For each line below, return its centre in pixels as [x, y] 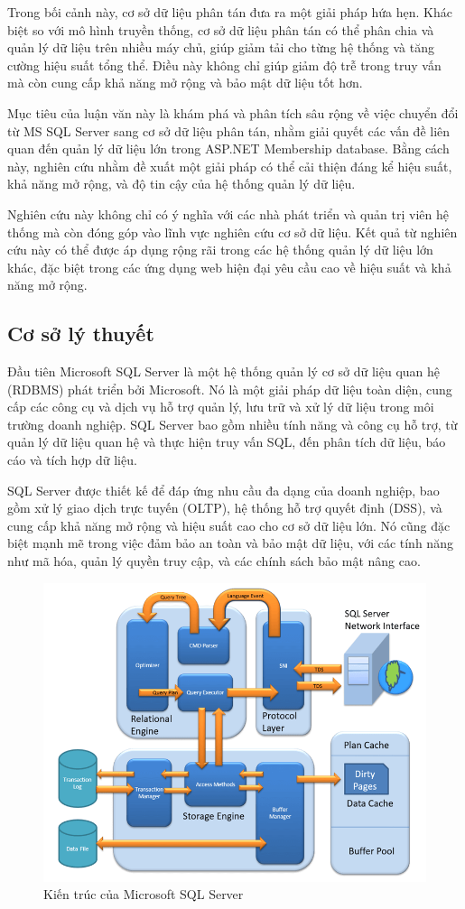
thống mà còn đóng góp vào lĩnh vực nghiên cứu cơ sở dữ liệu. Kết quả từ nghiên [232, 232]
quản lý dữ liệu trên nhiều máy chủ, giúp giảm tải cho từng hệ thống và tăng [221, 47]
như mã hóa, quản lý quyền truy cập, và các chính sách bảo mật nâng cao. [214, 561]
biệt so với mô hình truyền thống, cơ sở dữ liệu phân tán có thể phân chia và [221, 29]
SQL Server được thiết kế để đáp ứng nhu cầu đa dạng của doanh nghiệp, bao [223, 490]
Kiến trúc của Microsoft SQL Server [144, 894]
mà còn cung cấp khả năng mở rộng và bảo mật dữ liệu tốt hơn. [185, 83]
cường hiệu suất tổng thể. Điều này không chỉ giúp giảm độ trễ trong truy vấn [224, 65]
